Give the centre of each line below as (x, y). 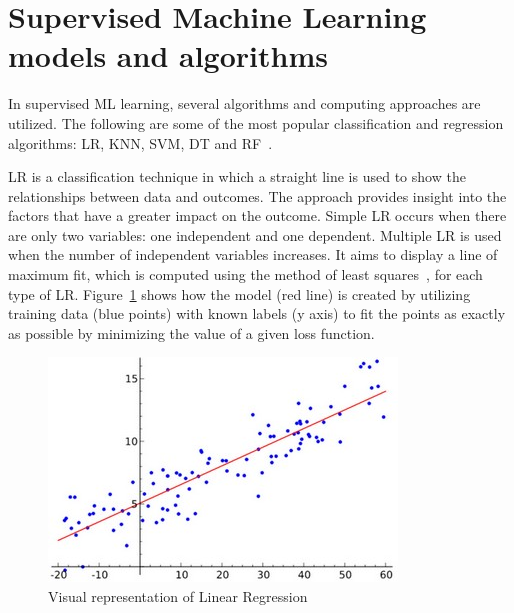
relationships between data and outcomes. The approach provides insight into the (257, 195)
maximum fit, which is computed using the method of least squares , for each (245, 274)
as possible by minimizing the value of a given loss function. (191, 332)
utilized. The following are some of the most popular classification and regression (256, 122)
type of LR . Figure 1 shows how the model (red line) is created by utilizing (239, 293)
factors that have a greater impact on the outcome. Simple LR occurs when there (257, 215)
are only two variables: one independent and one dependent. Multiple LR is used (255, 234)
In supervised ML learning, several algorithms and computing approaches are (244, 103)
